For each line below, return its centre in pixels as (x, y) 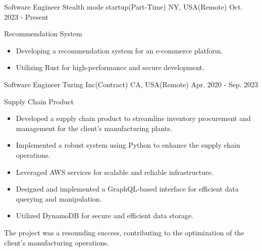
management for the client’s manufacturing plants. (94, 128)
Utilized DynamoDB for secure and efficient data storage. (105, 215)
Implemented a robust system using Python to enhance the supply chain (128, 145)
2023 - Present (26, 16)
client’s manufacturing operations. (57, 242)
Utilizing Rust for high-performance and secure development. (110, 67)
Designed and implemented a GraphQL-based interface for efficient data (127, 189)
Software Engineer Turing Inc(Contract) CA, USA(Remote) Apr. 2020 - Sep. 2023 (131, 84)
